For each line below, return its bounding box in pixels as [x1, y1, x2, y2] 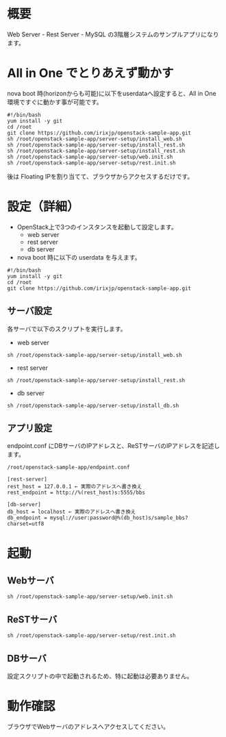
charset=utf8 [7, 521, 45, 527]
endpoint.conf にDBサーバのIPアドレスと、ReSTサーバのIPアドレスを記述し [7, 442, 221, 450]
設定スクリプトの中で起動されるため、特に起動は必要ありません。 [7, 672, 193, 680]
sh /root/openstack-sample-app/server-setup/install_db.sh [7, 402, 179, 409]
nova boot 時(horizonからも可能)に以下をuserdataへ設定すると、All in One [7, 89, 217, 97]
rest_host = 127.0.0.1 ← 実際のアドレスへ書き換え [7, 484, 142, 490]
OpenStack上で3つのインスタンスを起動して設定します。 [16, 223, 177, 231]
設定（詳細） [7, 199, 80, 214]
